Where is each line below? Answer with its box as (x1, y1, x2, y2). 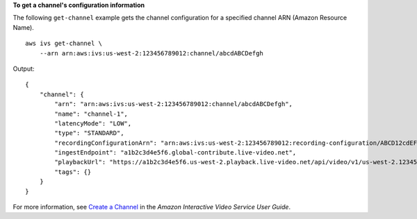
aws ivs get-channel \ (25, 40, 103, 48)
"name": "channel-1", (54, 109, 129, 118)
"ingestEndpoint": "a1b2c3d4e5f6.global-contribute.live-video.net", (54, 149, 297, 157)
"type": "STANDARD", (54, 129, 124, 137)
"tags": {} (54, 168, 92, 176)
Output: (13, 64, 35, 73)
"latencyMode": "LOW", (54, 119, 132, 128)
